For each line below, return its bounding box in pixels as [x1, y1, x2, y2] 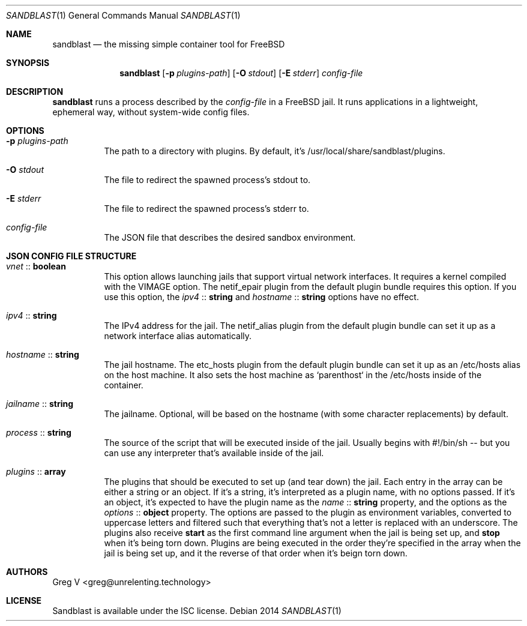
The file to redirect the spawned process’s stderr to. [104, 203, 309, 214]
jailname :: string [6, 399, 74, 409]
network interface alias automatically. [104, 331, 252, 341]
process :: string [6, 427, 71, 438]
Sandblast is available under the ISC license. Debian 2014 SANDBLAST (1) [52, 606, 342, 616]
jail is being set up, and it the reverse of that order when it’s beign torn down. [104, 548, 408, 558]
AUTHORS [6, 567, 48, 577]
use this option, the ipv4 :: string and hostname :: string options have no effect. [104, 292, 419, 302]
